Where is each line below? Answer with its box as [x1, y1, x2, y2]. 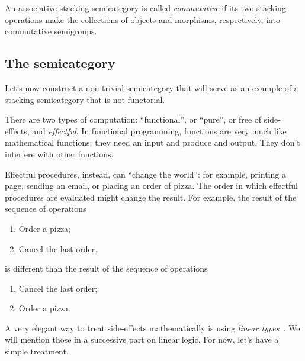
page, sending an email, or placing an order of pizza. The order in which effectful [5, 179, 298, 192]
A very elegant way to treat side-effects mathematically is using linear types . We [5, 321, 300, 334]
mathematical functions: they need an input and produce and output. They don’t [5, 136, 300, 149]
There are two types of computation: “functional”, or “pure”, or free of [5, 113, 262, 125]
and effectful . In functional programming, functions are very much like [32, 124, 287, 137]
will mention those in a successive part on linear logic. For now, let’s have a [5, 333, 279, 346]
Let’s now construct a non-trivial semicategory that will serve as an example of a [5, 81, 298, 94]
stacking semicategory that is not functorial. [5, 93, 165, 105]
